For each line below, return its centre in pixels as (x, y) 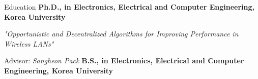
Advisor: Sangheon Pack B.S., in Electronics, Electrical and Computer (124, 61)
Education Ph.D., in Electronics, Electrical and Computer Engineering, (129, 7)
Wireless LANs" (29, 43)
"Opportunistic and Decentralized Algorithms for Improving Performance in (121, 34)
